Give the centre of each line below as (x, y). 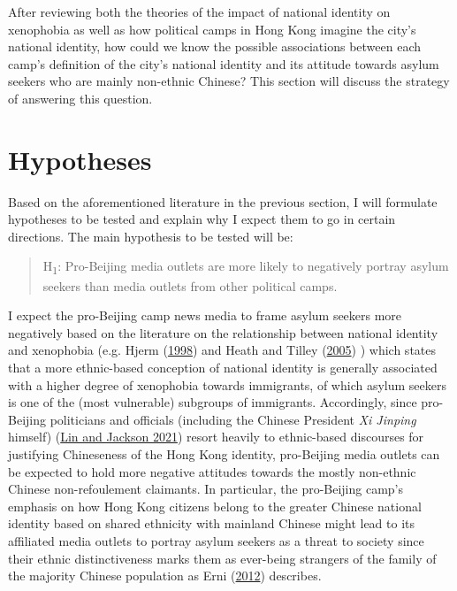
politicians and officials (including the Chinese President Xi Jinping (233, 419)
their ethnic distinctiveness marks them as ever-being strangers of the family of (222, 558)
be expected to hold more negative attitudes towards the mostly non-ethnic (212, 471)
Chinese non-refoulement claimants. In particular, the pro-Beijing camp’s (206, 489)
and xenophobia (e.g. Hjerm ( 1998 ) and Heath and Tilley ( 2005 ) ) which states (222, 350)
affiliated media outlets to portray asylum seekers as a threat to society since (216, 540)
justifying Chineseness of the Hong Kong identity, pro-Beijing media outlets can (224, 453)
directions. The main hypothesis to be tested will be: (151, 236)
